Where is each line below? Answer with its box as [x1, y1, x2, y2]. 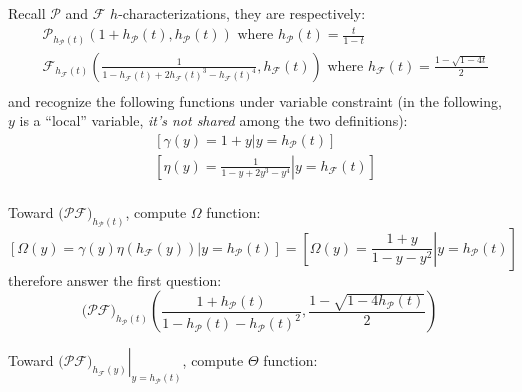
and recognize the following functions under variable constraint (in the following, [8, 90, 502, 111]
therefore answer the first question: [8, 269, 222, 290]
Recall [8, 3, 46, 23]
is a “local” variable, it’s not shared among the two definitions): [19, 110, 408, 131]
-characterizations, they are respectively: [118, 3, 366, 23]
